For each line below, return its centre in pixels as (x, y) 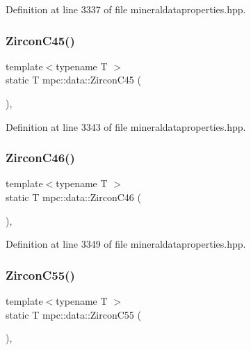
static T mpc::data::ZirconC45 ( (73, 80)
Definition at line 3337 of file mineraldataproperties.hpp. (126, 9)
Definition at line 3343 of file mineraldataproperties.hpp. (126, 126)
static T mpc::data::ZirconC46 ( (73, 197)
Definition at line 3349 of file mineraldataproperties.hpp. (126, 244)
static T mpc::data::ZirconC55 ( (73, 314)
